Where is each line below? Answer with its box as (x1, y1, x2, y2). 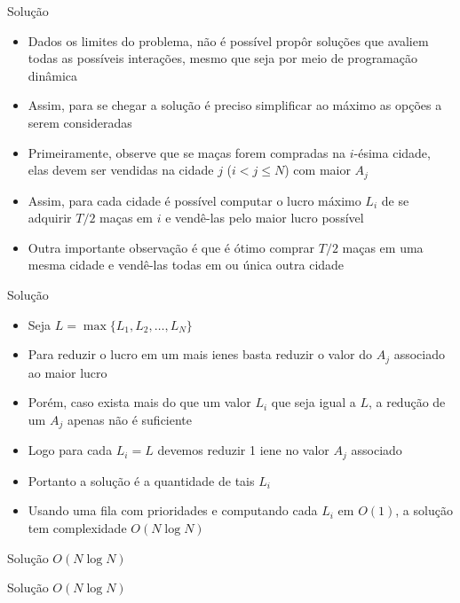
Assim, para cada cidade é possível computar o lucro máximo (28, 191, 361, 209)
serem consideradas (28, 113, 132, 131)
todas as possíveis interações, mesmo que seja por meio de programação (28, 49, 417, 67)
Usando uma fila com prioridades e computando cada (28, 501, 318, 520)
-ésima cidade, (353, 143, 431, 161)
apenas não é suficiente (67, 410, 193, 428)
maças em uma (342, 238, 424, 256)
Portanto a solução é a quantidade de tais (28, 471, 255, 489)
